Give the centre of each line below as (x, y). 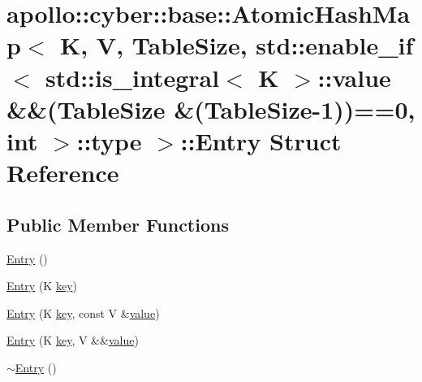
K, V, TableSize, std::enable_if (237, 45)
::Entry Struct (261, 140)
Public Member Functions (118, 224)
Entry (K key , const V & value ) (83, 313)
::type (109, 140)
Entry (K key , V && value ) (73, 340)
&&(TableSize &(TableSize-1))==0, (211, 109)
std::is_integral (133, 77)
